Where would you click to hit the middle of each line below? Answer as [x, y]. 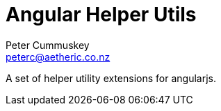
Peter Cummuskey [48, 45]
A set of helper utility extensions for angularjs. [111, 78]
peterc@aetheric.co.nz [58, 57]
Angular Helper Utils [101, 14]
